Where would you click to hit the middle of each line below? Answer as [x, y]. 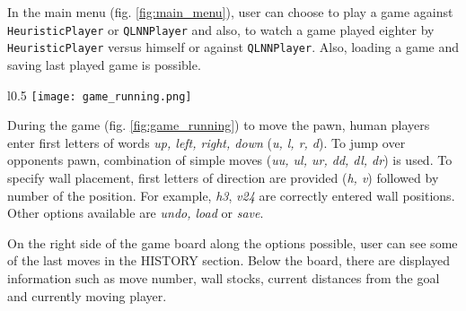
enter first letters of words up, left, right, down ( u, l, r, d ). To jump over [207, 142]
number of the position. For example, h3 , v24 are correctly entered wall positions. [231, 195]
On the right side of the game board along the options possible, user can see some [233, 242]
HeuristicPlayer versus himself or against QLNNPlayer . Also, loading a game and [233, 47]
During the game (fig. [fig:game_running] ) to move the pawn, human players [219, 125]
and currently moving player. [87, 295]
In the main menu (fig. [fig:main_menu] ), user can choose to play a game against [230, 12]
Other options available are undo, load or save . [136, 213]
